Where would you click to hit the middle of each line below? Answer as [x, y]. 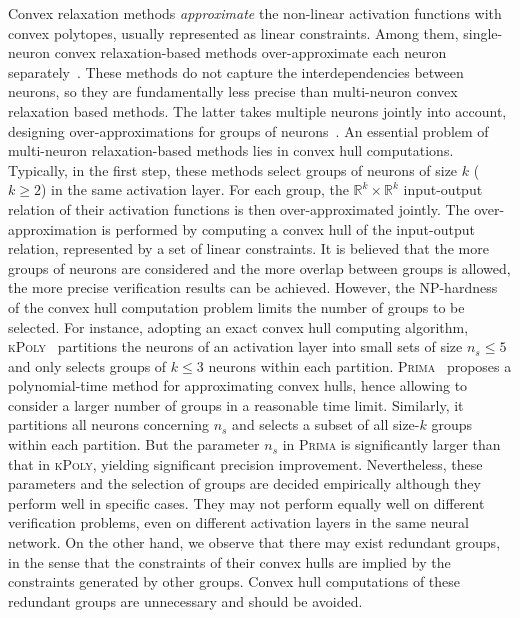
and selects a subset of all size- [326, 424]
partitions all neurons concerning [108, 424]
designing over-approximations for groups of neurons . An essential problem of [248, 130]
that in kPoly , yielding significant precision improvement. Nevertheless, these [245, 463]
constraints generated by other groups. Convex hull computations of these [234, 581]
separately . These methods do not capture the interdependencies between [236, 71]
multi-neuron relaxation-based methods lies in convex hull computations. [231, 150]
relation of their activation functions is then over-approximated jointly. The [239, 208]
